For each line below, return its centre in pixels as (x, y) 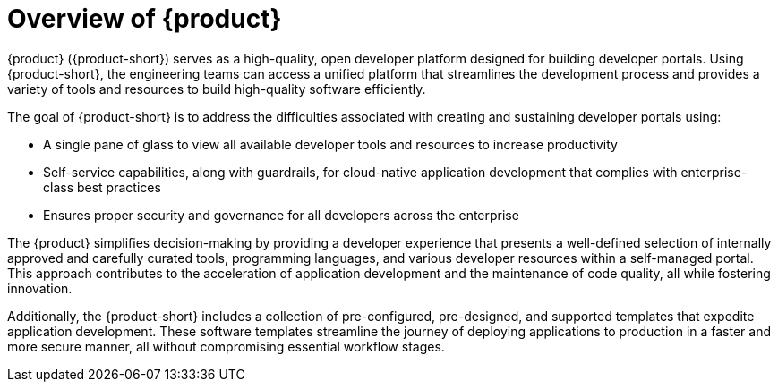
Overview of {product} (145, 19)
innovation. (40, 288)
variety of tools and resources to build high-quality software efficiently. (217, 89)
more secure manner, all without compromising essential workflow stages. (226, 346)
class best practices (102, 187)
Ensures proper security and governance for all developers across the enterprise (281, 215)
